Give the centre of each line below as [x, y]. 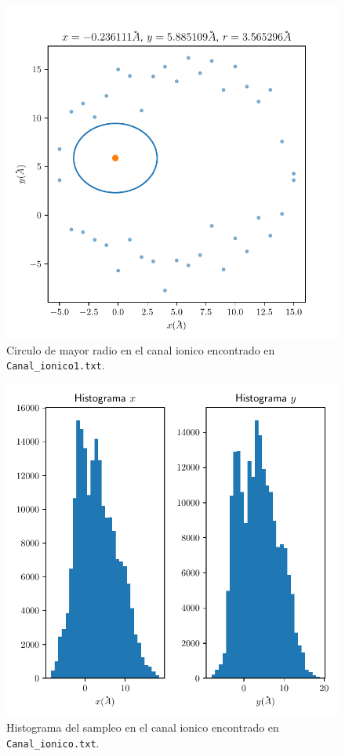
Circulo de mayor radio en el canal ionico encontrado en [141, 349]
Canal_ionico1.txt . [56, 365]
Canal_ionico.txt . [53, 743]
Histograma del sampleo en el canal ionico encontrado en [143, 727]
